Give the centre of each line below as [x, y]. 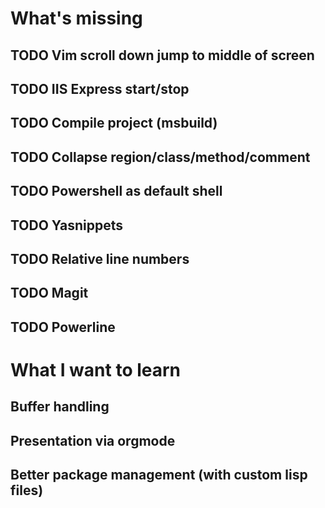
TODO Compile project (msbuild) [114, 123]
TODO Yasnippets [67, 225]
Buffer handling [60, 407]
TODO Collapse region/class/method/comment [160, 157]
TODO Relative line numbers [100, 258]
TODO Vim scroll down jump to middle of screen [162, 55]
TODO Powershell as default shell [116, 191]
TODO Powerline [63, 327]
